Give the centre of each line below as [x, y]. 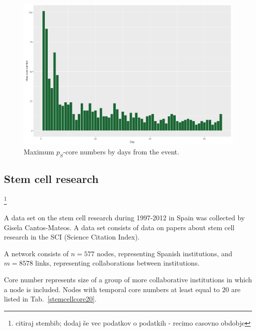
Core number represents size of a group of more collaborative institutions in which [128, 279]
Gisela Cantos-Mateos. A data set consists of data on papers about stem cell [119, 227]
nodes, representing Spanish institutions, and [164, 253]
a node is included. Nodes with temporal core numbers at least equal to [112, 289]
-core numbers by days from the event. [121, 151]
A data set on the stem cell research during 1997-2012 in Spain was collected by [125, 217]
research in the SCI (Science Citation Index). [72, 237]
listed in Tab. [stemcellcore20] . [50, 299]
